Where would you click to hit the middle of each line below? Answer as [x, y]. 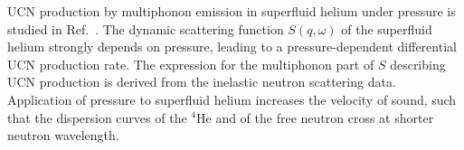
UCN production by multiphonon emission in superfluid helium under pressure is [232, 11]
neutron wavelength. [63, 135]
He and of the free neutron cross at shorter [315, 117]
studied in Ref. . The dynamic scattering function [146, 28]
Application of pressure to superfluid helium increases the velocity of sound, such [232, 99]
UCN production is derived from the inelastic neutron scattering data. [202, 82]
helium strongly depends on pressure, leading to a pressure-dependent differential [232, 47]
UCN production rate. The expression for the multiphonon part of [191, 64]
